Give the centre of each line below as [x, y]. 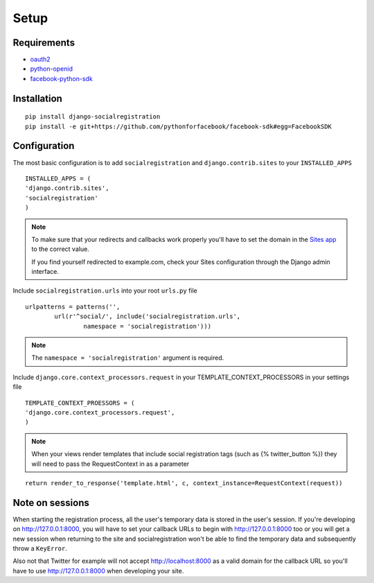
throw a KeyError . [40, 548]
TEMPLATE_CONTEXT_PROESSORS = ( [80, 403]
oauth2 [41, 60]
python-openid [51, 69]
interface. [45, 272]
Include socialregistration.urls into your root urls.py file [105, 290]
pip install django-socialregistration [93, 117]
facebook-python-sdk [61, 78]
